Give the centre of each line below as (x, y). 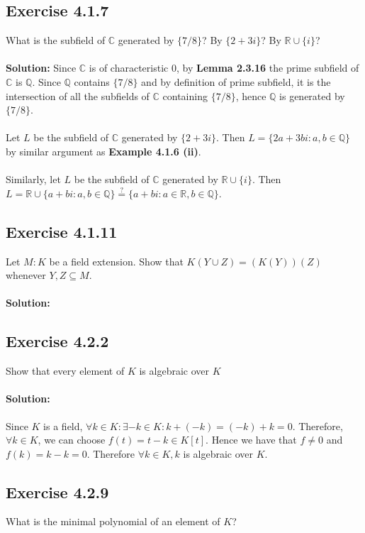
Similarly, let (33, 179)
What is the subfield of (56, 40)
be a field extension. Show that (116, 261)
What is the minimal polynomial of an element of (113, 521)
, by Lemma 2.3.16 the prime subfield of (268, 68)
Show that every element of (65, 371)
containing (185, 95)
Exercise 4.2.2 (57, 341)
